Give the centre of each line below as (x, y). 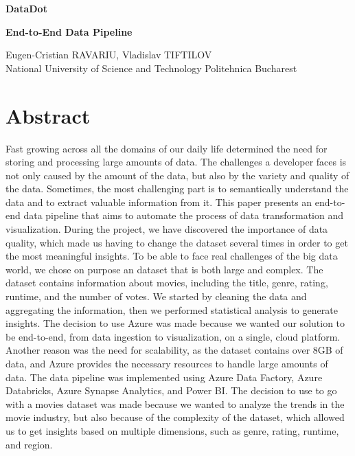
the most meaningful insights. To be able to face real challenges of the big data (172, 256)
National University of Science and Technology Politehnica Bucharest (151, 68)
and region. (29, 444)
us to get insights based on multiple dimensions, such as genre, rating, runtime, (172, 430)
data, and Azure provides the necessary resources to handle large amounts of (167, 363)
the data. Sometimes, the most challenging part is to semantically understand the (177, 189)
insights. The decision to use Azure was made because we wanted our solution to (175, 323)
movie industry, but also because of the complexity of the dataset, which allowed (175, 417)
